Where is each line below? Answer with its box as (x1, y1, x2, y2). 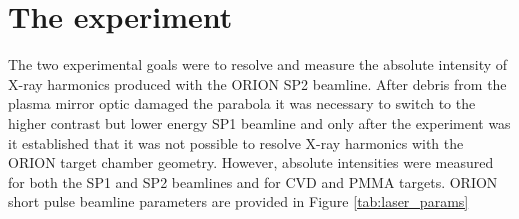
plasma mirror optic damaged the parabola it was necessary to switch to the (8, 93, 476, 114)
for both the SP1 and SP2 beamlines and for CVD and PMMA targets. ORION (8, 171, 498, 192)
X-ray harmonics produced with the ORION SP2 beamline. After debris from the (8, 73, 507, 94)
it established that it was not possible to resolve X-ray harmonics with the (8, 132, 464, 153)
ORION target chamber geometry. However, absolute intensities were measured (8, 152, 494, 173)
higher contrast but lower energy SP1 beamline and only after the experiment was (8, 112, 511, 133)
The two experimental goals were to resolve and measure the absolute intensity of (8, 54, 508, 75)
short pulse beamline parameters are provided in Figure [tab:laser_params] (8, 191, 469, 212)
